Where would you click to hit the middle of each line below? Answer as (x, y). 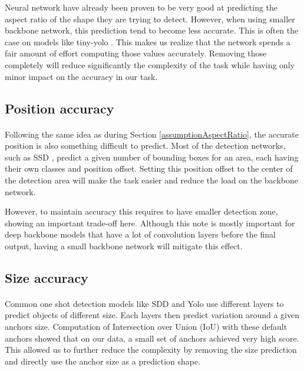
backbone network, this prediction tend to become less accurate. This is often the (152, 30)
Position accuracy (60, 108)
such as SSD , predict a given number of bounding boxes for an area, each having (152, 157)
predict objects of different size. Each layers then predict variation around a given (152, 315)
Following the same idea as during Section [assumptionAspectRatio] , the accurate (152, 134)
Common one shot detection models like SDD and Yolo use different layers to (144, 303)
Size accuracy (47, 277)
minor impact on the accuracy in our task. (81, 76)
